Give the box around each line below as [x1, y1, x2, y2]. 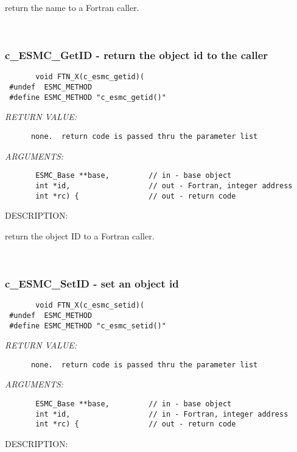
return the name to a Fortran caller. [5, 1, 139, 13]
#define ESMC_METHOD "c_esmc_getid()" [9, 93, 166, 102]
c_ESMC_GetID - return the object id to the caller [5, 48, 268, 63]
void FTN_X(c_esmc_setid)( [35, 301, 145, 310]
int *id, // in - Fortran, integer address [35, 409, 288, 418]
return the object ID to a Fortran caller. [5, 229, 155, 242]
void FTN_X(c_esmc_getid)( [35, 72, 145, 82]
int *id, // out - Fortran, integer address [35, 181, 293, 190]
